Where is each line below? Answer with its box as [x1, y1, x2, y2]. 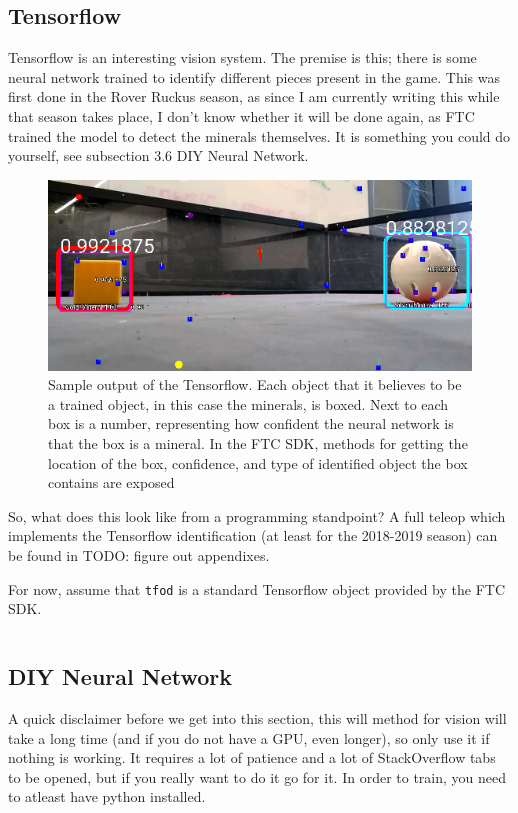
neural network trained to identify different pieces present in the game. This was [8, 66, 501, 87]
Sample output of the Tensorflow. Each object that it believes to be [48, 374, 462, 395]
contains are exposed [48, 472, 175, 493]
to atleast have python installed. [8, 786, 206, 807]
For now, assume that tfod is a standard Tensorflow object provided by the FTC [8, 578, 506, 599]
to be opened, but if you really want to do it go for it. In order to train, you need [8, 766, 507, 787]
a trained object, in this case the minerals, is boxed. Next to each [48, 393, 449, 414]
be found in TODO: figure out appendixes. [8, 544, 270, 565]
